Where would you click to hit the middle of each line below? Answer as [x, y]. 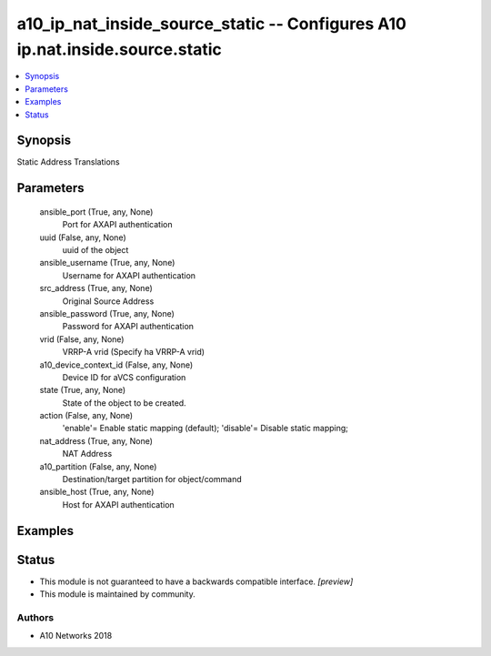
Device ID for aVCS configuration [124, 377]
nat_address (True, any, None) [96, 440]
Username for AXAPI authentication [129, 275]
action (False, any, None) [86, 416]
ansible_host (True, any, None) [97, 492]
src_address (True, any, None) [96, 288]
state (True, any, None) [83, 390]
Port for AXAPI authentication [117, 225]
